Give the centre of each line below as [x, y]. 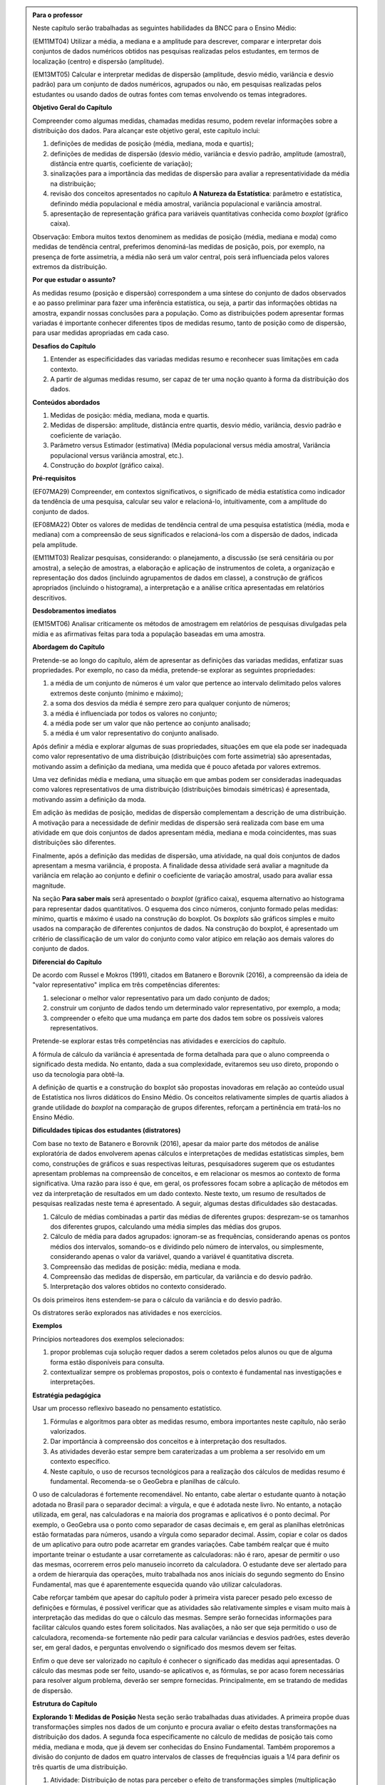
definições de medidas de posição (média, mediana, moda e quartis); [152, 144]
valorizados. [68, 1431]
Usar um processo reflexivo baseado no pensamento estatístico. [127, 1408]
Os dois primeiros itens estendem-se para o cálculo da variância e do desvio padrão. [157, 1299]
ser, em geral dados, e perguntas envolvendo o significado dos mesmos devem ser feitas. [165, 1648]
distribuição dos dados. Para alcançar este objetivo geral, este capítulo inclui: [146, 130]
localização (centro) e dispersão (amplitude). [98, 61]
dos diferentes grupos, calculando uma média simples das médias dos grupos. [166, 1226]
